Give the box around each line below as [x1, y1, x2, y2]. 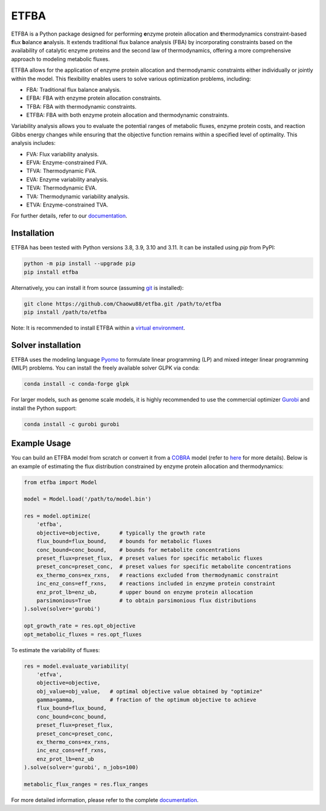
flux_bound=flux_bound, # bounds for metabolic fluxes [36, 538, 212, 545]
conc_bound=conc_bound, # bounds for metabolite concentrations [36, 547, 241, 553]
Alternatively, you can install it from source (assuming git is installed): [11, 284, 184, 291]
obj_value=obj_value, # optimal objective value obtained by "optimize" [36, 688, 263, 694]
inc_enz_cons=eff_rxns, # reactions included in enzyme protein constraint [36, 580, 276, 587]
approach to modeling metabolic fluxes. [11, 55, 110, 63]
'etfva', [36, 671, 63, 678]
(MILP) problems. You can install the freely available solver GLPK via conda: [11, 364, 200, 371]
